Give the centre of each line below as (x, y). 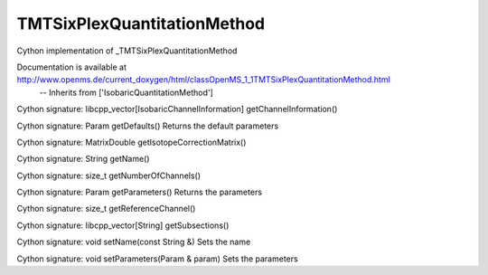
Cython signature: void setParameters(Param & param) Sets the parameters (157, 259)
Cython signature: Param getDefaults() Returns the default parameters (148, 126)
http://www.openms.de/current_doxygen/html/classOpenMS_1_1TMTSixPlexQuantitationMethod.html (203, 80)
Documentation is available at (71, 67)
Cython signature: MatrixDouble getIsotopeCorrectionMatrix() (131, 142)
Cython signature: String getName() (83, 159)
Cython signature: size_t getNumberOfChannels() (109, 175)
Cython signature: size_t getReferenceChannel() (106, 209)
